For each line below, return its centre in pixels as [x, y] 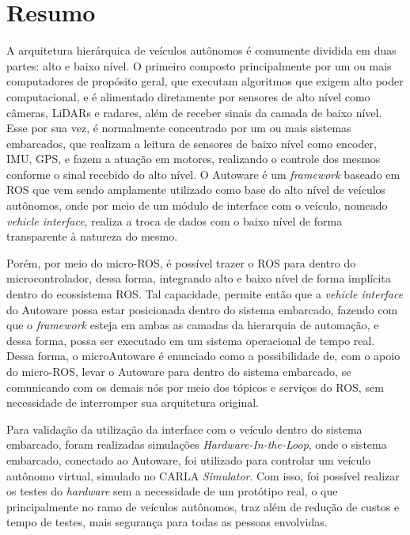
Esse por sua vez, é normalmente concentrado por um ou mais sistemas [179, 128]
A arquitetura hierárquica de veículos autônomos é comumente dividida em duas [201, 50]
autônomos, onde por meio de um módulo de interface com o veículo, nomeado [197, 205]
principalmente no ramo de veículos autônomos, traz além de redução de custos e [203, 506]
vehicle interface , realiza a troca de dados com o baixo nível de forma [175, 220]
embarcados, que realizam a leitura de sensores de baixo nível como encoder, [192, 143]
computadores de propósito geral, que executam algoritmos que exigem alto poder [205, 81]
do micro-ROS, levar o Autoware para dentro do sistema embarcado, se [179, 371]
